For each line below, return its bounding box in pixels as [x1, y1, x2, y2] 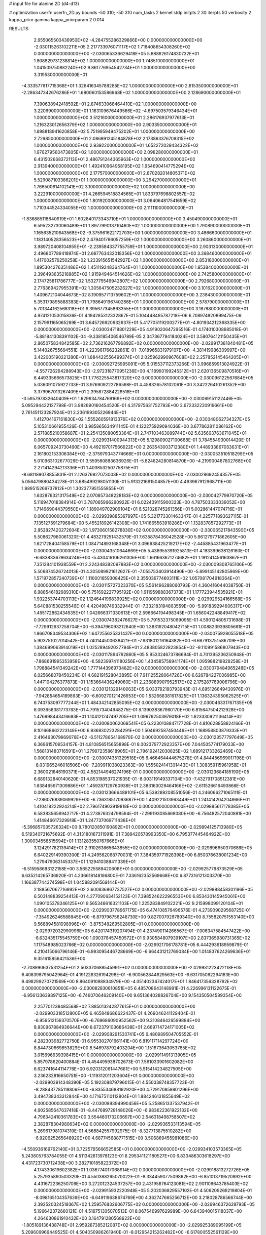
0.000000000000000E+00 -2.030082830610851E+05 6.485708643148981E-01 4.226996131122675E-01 [21, 986, 236, 991]
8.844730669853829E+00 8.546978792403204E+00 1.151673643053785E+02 [33, 1045, 196, 1051]
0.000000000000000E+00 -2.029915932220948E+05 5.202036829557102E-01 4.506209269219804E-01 [33, 1188, 252, 1194]
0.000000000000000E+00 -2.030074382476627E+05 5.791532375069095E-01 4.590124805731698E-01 [33, 617, 251, 622]
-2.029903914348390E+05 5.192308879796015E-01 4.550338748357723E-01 [33, 1079, 194, 1085]
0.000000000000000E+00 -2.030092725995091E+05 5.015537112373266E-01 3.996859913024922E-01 [33, 361, 249, 367]
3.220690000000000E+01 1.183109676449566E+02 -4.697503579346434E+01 [33, 108, 198, 114]
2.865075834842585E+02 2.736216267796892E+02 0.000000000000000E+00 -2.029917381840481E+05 [33, 340, 254, 346]
